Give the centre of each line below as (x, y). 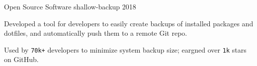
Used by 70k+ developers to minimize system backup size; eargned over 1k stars (125, 49)
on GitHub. (21, 59)
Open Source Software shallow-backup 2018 (70, 6)
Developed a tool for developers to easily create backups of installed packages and (129, 23)
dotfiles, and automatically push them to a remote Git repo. (96, 33)
